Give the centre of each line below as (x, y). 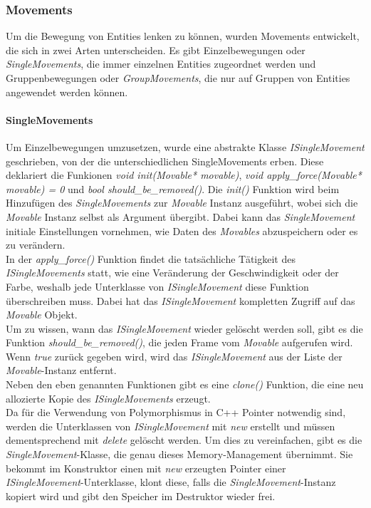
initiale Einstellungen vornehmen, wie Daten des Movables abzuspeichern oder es (182, 230)
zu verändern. (36, 245)
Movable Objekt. (42, 315)
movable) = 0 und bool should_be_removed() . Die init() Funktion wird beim (173, 188)
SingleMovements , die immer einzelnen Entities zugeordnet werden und (161, 64)
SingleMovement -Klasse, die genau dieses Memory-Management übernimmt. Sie (179, 454)
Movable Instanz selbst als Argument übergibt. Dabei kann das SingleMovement (181, 216)
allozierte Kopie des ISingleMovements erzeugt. (108, 398)
